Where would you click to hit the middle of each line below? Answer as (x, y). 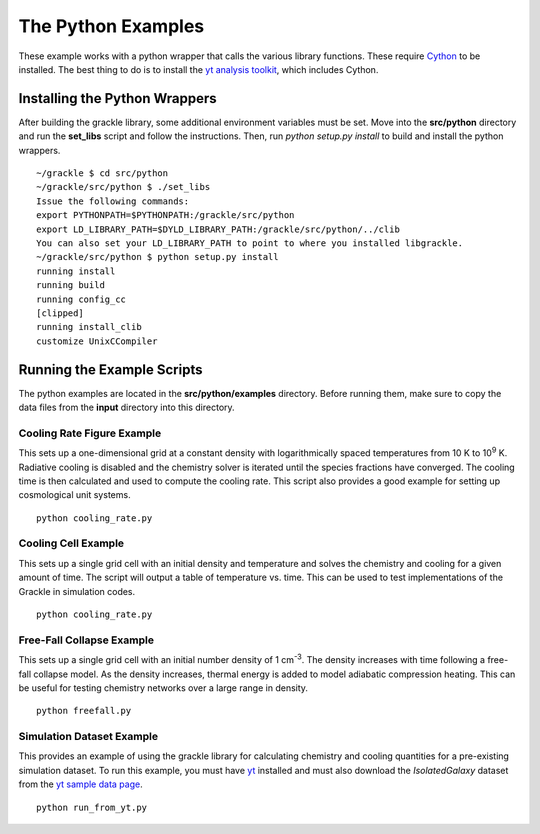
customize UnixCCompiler (97, 341)
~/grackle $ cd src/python (102, 173)
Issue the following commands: (113, 201)
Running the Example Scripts (110, 369)
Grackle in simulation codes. (77, 591)
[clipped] (60, 313)
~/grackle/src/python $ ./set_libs (123, 187)
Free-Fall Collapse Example (86, 640)
